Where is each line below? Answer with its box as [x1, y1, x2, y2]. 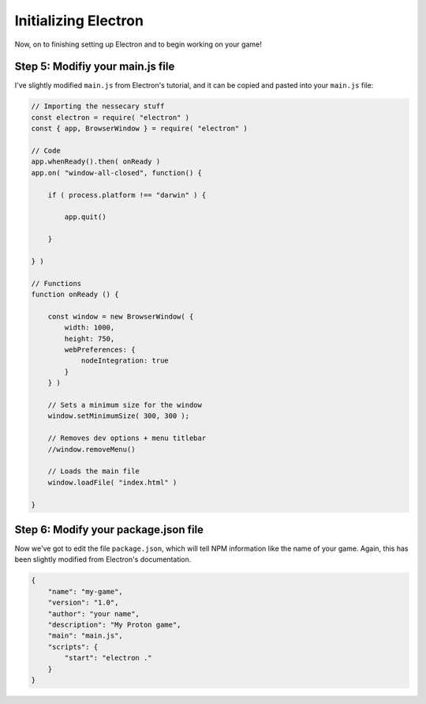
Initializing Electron [14, 12, 144, 29]
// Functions [31, 279, 82, 288]
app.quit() [64, 213, 106, 221]
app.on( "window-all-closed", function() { [31, 168, 203, 177]
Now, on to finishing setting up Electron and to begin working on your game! [14, 40, 262, 49]
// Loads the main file [47, 467, 140, 476]
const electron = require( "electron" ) [31, 113, 189, 122]
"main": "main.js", [47, 631, 124, 640]
